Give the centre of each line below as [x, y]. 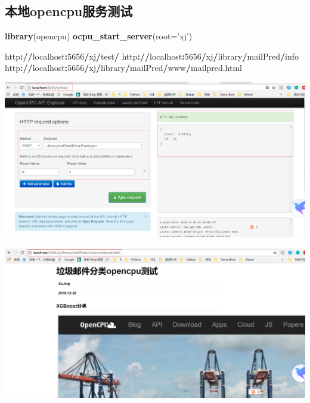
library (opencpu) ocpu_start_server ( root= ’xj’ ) [99, 36]
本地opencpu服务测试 [69, 11]
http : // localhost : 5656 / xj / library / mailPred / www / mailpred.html [124, 68]
